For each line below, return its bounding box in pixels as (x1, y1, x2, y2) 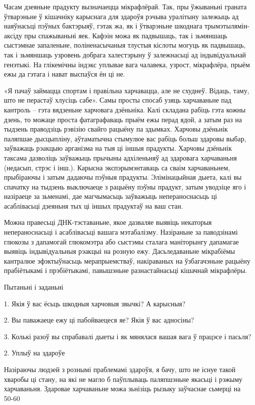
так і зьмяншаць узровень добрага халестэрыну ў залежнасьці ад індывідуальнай (4, 49, 246, 59)
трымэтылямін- (204, 21, 250, 31)
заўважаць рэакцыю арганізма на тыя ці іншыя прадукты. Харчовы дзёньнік (4, 143, 232, 153)
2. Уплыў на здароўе (4, 348, 65, 358)
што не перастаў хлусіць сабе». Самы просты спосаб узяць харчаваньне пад (4, 95, 231, 105)
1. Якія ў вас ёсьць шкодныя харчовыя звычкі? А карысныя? (4, 298, 186, 308)
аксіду (4, 30, 22, 40)
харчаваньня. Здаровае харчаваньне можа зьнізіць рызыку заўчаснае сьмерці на (4, 383, 241, 394)
